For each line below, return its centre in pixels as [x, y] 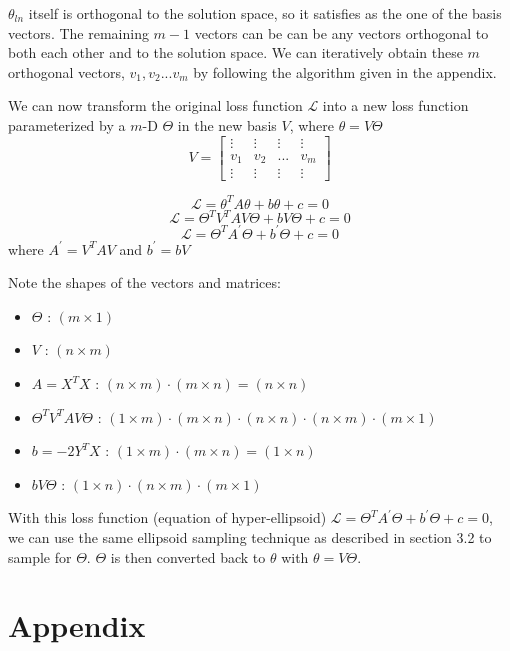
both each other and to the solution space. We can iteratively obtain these [235, 52]
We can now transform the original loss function [155, 105]
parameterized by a [67, 124]
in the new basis [227, 124]
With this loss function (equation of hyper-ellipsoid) [167, 517]
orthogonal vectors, [66, 71]
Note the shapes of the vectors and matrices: [144, 282]
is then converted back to [188, 556]
